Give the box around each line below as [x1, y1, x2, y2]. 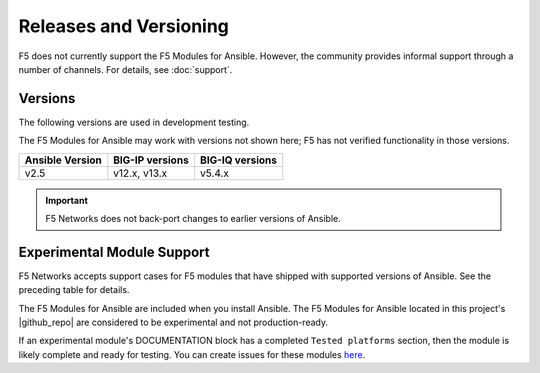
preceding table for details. [18, 284, 130, 296]
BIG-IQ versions [200, 153, 277, 167]
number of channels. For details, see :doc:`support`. [18, 63, 233, 75]
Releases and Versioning [18, 15, 230, 37]
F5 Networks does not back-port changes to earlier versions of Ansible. [45, 213, 342, 225]
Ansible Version [24, 153, 102, 167]
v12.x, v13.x [113, 166, 168, 180]
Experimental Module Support [18, 243, 210, 260]
